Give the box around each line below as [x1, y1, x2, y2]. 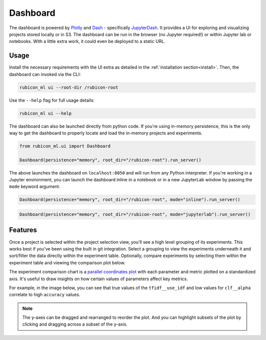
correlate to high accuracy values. [9, 292, 81, 297]
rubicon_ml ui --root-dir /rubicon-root [19, 85, 118, 90]
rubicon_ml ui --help [19, 110, 72, 116]
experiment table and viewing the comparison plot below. [9, 259, 126, 265]
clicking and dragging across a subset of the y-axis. [22, 321, 128, 327]
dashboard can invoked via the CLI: [9, 71, 81, 77]
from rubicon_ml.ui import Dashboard [19, 143, 111, 149]
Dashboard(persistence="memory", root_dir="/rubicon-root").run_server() [19, 157, 201, 163]
